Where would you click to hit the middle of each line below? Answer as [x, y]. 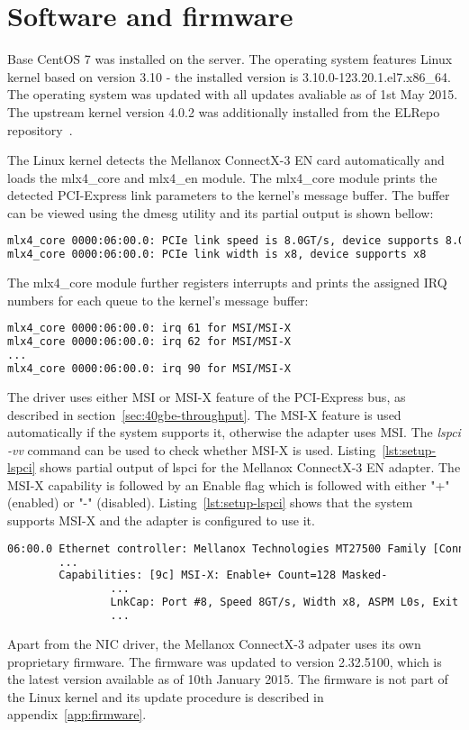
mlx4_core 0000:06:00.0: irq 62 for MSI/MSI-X [149, 342]
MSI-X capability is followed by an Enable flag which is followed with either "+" [229, 484]
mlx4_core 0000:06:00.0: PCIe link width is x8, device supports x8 [217, 255]
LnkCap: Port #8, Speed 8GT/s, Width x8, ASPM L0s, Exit [284, 602]
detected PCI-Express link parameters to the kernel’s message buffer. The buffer [229, 195]
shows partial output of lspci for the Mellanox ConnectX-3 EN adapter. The [250, 467]
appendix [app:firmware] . [77, 714]
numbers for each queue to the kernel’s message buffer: [158, 300]
